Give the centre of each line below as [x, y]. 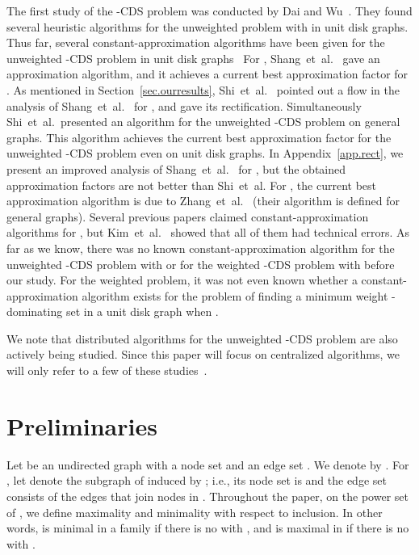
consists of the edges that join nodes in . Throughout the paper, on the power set [207, 496]
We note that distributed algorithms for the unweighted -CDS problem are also [202, 338]
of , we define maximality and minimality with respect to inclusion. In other [195, 512]
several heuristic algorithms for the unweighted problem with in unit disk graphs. [207, 26]
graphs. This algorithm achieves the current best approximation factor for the [199, 137]
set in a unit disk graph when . [142, 311]
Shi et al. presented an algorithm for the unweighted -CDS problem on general [203, 122]
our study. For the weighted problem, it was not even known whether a [182, 280]
